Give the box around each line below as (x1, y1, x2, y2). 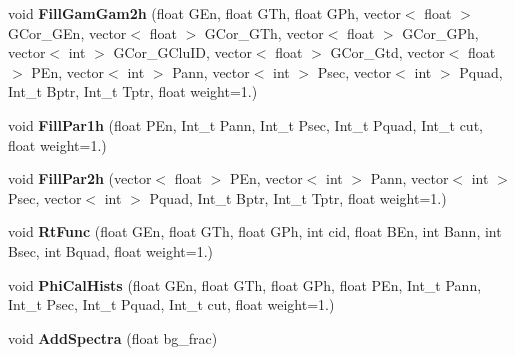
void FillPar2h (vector (8, 168, 152, 189)
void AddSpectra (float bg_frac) (8, 327, 218, 348)
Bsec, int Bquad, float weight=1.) (8, 240, 214, 261)
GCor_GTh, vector (204, 22, 324, 43)
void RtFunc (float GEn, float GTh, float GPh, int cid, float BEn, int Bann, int (8, 221, 502, 242)
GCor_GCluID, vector (113, 42, 252, 63)
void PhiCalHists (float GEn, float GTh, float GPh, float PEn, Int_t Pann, (8, 274, 482, 295)
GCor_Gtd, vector (330, 42, 445, 63)
